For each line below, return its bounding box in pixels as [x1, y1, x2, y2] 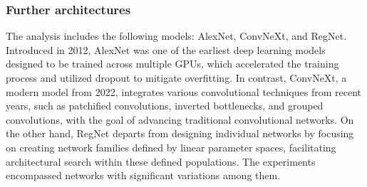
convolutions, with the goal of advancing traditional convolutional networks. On [6, 112, 354, 127]
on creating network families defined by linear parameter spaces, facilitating [6, 139, 336, 154]
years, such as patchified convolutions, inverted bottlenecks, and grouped [6, 98, 324, 113]
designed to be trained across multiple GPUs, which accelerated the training [6, 56, 339, 71]
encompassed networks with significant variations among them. [6, 168, 281, 183]
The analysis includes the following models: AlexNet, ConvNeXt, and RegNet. [6, 28, 347, 43]
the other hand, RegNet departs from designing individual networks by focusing [6, 126, 354, 141]
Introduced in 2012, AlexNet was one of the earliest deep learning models [6, 42, 326, 57]
